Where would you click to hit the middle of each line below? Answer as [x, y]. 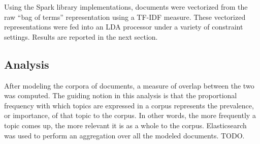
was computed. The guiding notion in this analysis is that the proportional [121, 95]
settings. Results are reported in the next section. [81, 36]
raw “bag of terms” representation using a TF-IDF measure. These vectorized [125, 17]
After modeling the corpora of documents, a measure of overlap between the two [129, 85]
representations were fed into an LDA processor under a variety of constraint [124, 27]
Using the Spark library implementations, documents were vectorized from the [126, 7]
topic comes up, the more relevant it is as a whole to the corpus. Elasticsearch [125, 125]
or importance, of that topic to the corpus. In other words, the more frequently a [130, 115]
